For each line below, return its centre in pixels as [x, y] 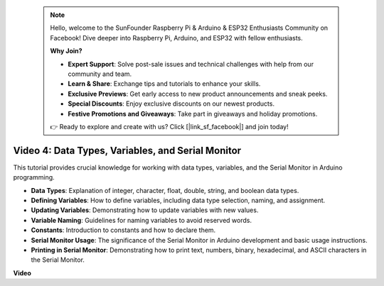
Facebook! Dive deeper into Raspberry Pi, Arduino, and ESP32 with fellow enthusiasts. [177, 38]
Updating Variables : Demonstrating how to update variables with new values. [145, 210]
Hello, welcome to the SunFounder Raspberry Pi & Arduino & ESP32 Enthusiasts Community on [189, 28]
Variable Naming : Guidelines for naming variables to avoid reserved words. [142, 220]
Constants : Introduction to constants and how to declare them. [123, 230]
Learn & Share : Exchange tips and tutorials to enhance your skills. [164, 84]
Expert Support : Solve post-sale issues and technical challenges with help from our [191, 64]
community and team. [100, 74]
